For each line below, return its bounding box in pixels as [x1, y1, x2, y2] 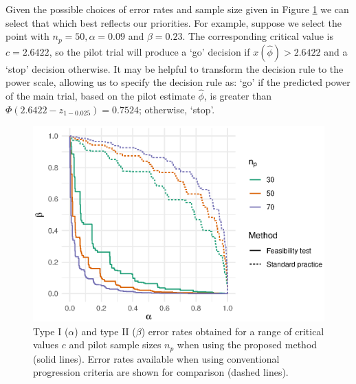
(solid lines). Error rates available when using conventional [33, 351, 280, 365]
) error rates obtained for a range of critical [141, 324, 324, 338]
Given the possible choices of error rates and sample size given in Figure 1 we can [5, 2, 349, 16]
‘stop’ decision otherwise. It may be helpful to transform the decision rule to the [5, 61, 344, 76]
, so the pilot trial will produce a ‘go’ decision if [49, 44, 250, 58]
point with [5, 29, 49, 43]
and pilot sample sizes [69, 337, 162, 352]
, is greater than [203, 89, 272, 103]
